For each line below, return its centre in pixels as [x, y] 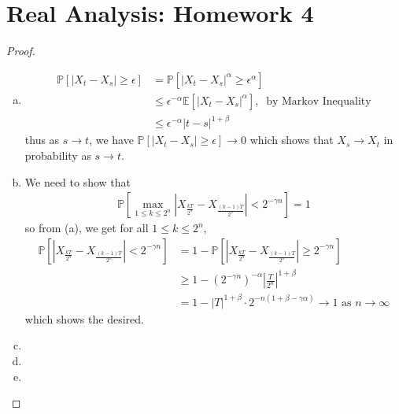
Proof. [21, 51]
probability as [58, 155]
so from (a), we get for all [87, 228]
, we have [111, 140]
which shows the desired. [84, 318]
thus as [42, 140]
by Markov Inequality [319, 101]
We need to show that [78, 181]
